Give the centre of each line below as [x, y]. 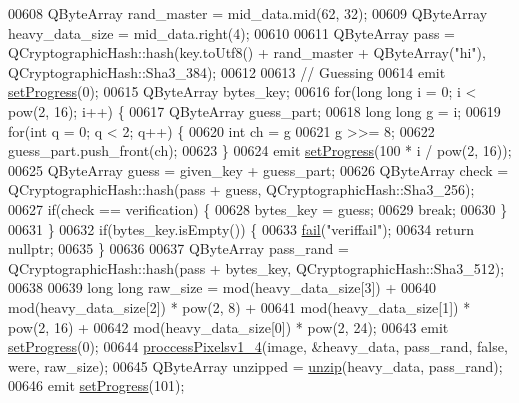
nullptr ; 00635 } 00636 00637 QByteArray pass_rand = [178, 248]
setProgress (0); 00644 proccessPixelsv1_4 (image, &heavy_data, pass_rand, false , [258, 346]
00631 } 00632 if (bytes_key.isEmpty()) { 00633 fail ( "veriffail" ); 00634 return [241, 228]
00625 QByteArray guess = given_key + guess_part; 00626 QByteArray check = [258, 169]
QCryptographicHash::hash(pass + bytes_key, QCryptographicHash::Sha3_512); [256, 267]
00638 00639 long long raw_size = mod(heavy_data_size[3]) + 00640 [222, 287]
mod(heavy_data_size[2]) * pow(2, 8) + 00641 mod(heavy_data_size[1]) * [239, 306]
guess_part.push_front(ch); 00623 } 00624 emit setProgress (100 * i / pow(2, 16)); [260, 150]
